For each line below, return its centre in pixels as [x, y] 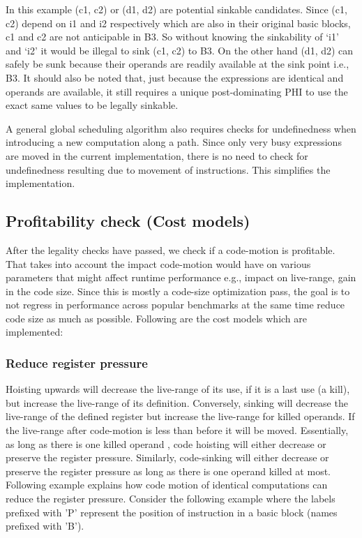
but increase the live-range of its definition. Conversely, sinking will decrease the [177, 402]
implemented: [35, 332]
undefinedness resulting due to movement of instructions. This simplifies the [168, 169]
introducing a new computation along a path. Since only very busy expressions [174, 142]
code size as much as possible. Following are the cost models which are [157, 318]
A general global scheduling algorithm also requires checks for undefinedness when [181, 128]
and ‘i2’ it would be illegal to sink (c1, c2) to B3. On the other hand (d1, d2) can [180, 50]
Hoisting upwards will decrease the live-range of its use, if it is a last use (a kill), [178, 389]
